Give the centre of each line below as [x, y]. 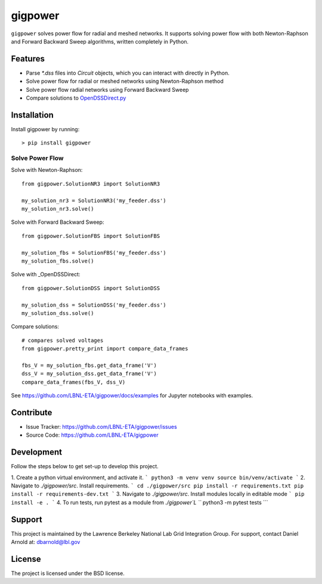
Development [37, 452]
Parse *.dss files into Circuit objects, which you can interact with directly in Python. [128, 73]
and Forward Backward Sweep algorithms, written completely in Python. [100, 41]
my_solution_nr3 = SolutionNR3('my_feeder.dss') [94, 200]
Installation [32, 115]
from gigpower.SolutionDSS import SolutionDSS [91, 288]
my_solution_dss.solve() [58, 313]
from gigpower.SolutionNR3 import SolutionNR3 [91, 184]
